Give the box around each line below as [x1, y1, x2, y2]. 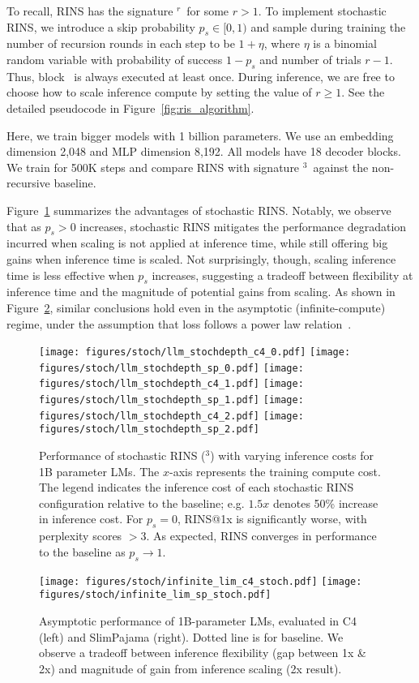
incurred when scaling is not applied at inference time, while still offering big [6, 234, 388, 251]
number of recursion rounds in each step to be [6, 35, 235, 52]
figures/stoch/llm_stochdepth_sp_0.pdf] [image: [39, 362, 304, 374]
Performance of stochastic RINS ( [39, 447, 206, 464]
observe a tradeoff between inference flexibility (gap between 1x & [39, 644, 366, 661]
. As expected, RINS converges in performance [146, 527, 377, 544]
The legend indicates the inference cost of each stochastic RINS [39, 479, 354, 496]
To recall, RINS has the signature [6, 2, 173, 19]
